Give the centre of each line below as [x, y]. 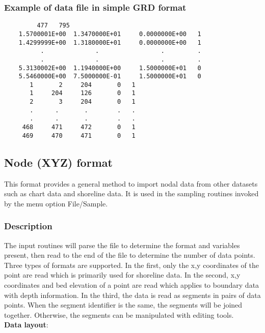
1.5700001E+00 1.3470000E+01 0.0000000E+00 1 [110, 34]
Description [28, 226]
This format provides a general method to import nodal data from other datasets [131, 183]
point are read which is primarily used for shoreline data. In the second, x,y [122, 275]
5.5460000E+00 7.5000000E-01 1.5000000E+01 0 [110, 77]
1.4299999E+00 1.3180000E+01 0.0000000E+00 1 [110, 42]
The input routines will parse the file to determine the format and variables [122, 245]
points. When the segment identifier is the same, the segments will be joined [123, 305]
